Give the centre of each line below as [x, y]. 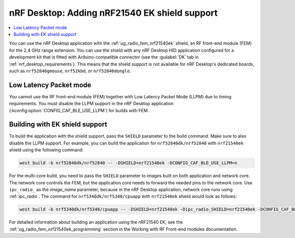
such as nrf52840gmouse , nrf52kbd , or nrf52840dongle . [70, 71]
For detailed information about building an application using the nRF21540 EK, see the [96, 222]
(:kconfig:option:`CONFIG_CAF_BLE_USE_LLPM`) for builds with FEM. [79, 110]
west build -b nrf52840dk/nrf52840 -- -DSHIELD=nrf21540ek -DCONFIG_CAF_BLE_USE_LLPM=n [128, 163]
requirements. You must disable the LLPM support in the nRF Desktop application [91, 104]
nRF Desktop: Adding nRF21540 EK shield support [114, 13]
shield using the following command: [46, 150]
